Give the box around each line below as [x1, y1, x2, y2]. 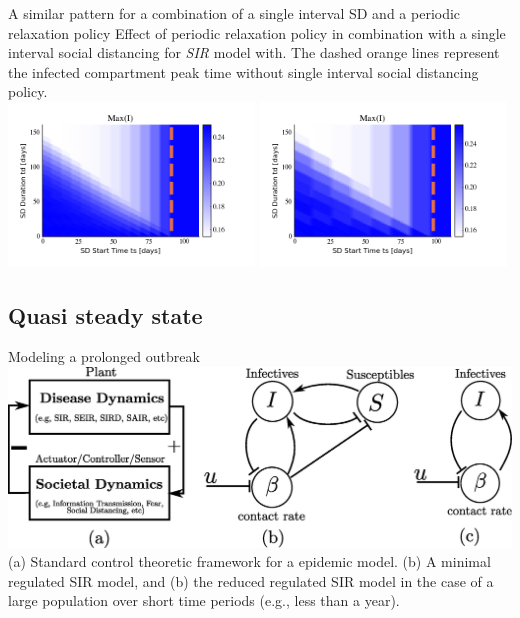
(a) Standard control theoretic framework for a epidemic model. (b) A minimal [8, 551, 491, 572]
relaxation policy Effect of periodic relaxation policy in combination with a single [8, 22, 506, 43]
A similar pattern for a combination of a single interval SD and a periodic [8, 3, 461, 23]
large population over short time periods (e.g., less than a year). [8, 590, 400, 611]
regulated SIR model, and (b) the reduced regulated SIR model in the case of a [8, 570, 494, 591]
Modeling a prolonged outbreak [8, 346, 200, 367]
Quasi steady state [8, 299, 203, 330]
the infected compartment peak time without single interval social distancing [8, 61, 479, 82]
